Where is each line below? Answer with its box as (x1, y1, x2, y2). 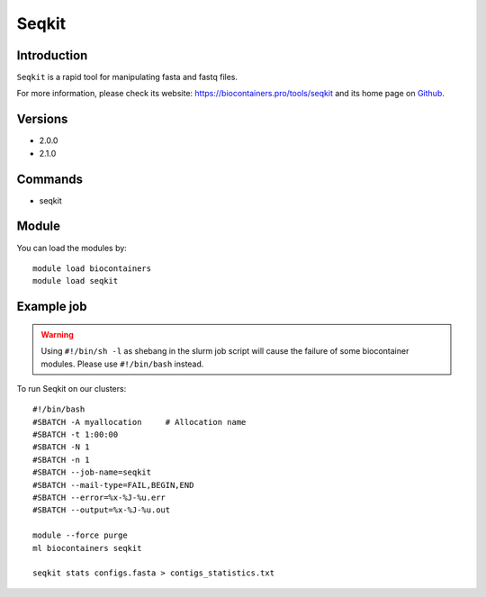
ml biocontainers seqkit (32, 543, 142, 553)
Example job (16, 299, 87, 314)
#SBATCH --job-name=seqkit (32, 467, 152, 477)
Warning (40, 329, 74, 339)
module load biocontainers (32, 263, 152, 274)
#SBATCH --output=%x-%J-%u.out (32, 505, 171, 515)
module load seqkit (32, 276, 119, 286)
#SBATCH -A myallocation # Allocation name (32, 417, 247, 427)
